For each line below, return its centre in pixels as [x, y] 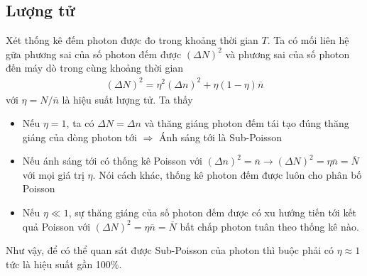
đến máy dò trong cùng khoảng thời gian [95, 68]
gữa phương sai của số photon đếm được [94, 54]
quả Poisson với [56, 226]
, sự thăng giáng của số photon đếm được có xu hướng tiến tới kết [213, 212]
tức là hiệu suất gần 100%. [64, 264]
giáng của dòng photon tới [80, 137]
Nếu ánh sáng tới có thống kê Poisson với [112, 161]
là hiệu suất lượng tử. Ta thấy [127, 99]
